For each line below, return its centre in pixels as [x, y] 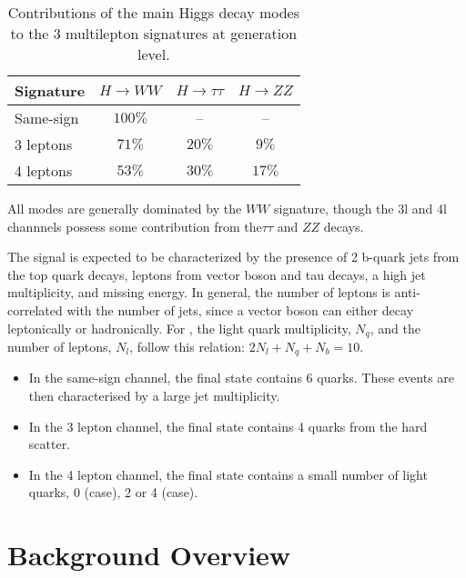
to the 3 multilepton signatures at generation [154, 33]
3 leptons [44, 144]
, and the [395, 328]
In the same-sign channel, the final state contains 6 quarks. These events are [242, 378]
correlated [35, 309]
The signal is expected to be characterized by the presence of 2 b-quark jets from [233, 257]
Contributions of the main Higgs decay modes [153, 12]
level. [154, 54]
